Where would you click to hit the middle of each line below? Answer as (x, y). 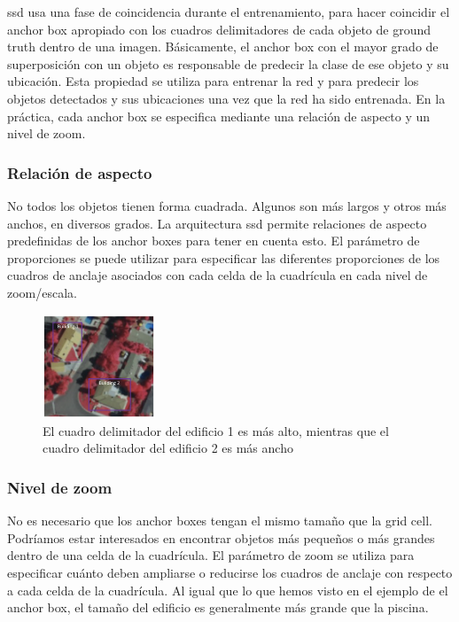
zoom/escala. (43, 292)
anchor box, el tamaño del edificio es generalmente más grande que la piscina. (218, 607)
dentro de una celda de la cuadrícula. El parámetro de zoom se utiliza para (211, 555)
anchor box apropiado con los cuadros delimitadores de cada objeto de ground (219, 29)
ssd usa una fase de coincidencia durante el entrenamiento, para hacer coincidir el (229, 12)
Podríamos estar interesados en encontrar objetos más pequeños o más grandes (221, 537)
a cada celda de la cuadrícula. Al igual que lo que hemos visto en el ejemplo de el (228, 590)
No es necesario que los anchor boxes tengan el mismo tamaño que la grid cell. (220, 521)
